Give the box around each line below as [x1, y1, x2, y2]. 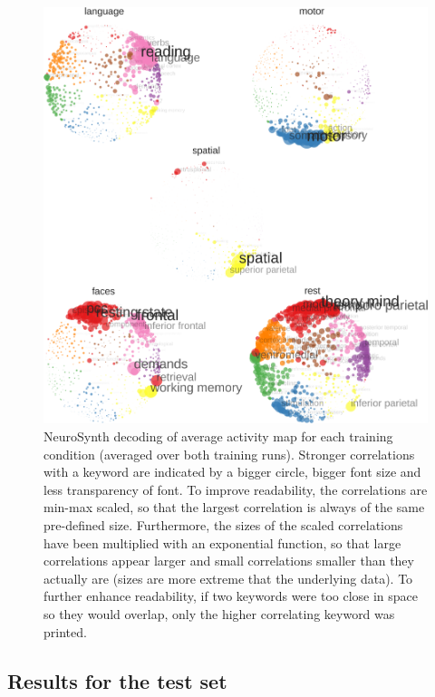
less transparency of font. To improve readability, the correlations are [43, 479, 428, 499]
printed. [43, 622, 87, 641]
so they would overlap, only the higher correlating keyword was [43, 604, 395, 623]
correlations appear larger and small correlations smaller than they [43, 551, 414, 570]
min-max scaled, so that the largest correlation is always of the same [43, 498, 425, 517]
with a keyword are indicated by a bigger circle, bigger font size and [43, 462, 421, 481]
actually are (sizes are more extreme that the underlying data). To [43, 568, 413, 587]
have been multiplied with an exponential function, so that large [43, 533, 401, 552]
